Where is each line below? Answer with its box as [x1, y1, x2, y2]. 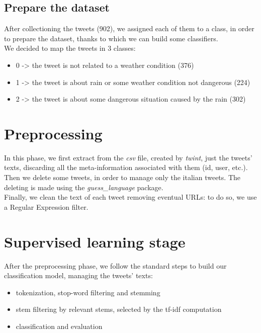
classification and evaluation [16, 320, 103, 331]
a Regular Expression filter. [4, 201, 89, 212]
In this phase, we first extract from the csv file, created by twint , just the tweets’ [4, 152, 252, 162]
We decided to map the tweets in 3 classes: [4, 43, 136, 53]
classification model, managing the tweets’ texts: [4, 270, 153, 281]
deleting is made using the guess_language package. [4, 182, 163, 192]
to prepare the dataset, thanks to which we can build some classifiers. [4, 33, 218, 43]
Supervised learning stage [4, 231, 186, 252]
